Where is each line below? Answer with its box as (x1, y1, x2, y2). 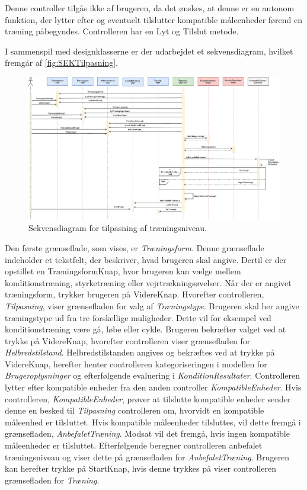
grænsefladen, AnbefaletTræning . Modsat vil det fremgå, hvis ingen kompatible (5, 427, 290, 440)
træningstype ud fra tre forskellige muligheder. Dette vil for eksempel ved (5, 311, 271, 324)
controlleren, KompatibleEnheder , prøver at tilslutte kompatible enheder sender (5, 392, 291, 405)
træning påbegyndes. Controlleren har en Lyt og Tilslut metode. (5, 25, 239, 37)
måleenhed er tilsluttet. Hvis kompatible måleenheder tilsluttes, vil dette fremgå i (5, 415, 301, 428)
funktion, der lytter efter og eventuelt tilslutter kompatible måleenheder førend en (5, 13, 303, 25)
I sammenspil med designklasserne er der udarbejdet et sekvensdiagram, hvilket (5, 44, 293, 57)
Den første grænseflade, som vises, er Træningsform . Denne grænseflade (5, 241, 264, 254)
